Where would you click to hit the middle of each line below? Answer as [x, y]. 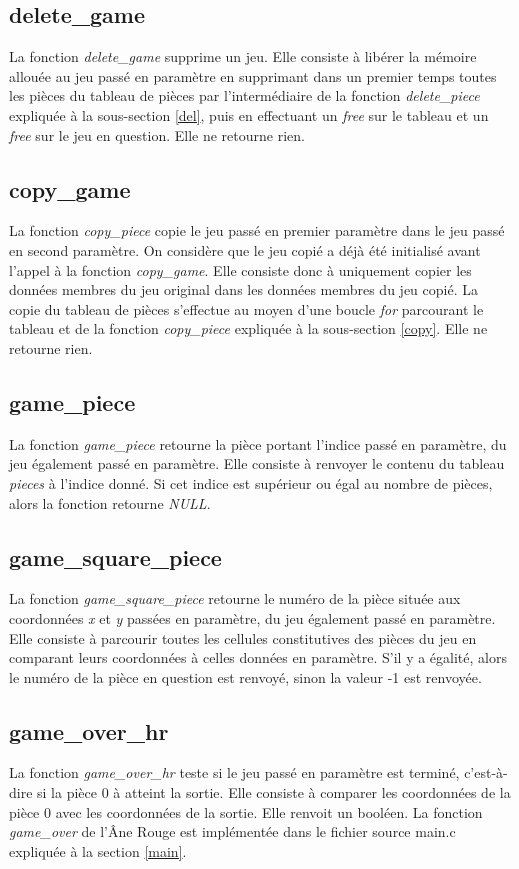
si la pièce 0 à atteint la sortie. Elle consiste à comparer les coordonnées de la [274, 792]
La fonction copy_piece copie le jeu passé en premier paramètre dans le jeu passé [257, 230]
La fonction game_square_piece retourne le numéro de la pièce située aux [235, 598]
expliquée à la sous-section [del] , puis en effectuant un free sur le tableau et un [249, 114]
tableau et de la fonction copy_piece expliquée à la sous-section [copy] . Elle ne [248, 328]
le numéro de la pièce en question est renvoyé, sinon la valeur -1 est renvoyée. [245, 676]
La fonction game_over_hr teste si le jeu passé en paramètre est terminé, [234, 772]
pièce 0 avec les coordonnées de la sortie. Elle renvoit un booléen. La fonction [246, 811]
